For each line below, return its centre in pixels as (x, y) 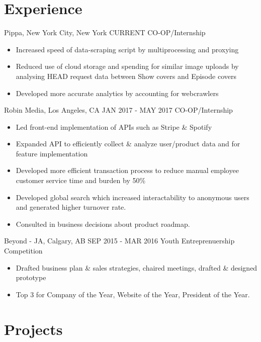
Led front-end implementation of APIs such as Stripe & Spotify (114, 126)
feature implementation (52, 153)
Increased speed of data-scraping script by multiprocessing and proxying (127, 49)
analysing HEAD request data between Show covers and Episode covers (126, 76)
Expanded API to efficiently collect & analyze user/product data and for (128, 144)
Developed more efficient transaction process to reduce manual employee (127, 170)
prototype (31, 277)
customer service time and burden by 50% (81, 180)
